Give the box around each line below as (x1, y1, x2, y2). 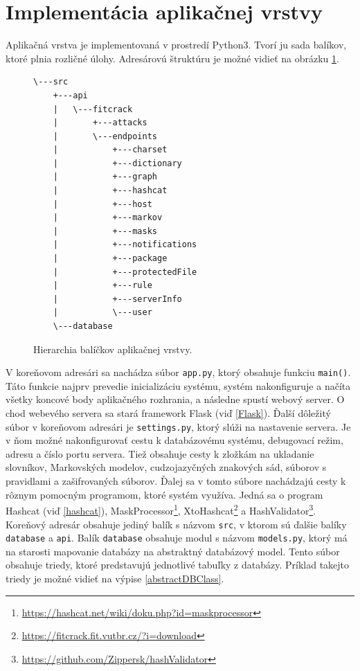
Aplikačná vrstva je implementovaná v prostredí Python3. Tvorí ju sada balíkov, (6, 37, 347, 52)
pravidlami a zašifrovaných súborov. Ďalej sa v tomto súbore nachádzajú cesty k (6, 474, 346, 488)
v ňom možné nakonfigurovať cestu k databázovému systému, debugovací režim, (6, 433, 343, 447)
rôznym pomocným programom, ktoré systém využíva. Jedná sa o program (6, 487, 323, 501)
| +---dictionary (53, 158, 182, 168)
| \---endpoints (53, 131, 157, 141)
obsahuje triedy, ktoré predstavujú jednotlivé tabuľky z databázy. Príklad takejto (6, 557, 350, 572)
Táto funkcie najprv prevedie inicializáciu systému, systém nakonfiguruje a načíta (6, 378, 351, 393)
